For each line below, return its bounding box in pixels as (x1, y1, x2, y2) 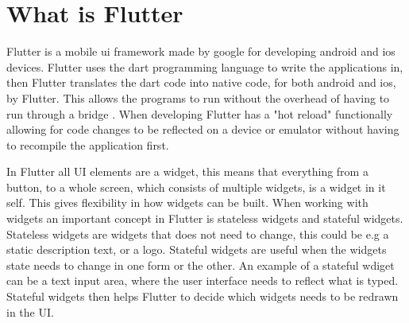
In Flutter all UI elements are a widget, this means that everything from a (6, 163, 368, 180)
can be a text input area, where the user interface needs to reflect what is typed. (6, 272, 399, 289)
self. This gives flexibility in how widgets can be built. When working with (6, 194, 368, 211)
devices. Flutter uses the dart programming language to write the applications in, (6, 58, 403, 75)
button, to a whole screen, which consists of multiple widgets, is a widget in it (6, 178, 386, 195)
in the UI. (6, 303, 54, 320)
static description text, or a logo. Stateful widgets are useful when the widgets (6, 241, 387, 258)
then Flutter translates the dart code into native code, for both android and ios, (6, 74, 396, 91)
